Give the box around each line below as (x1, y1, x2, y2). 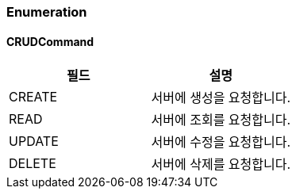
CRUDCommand (6, 34, 94, 48)
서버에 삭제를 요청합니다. (151, 156, 291, 173)
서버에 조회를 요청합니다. (151, 112, 291, 128)
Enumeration (6, 4, 87, 20)
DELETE (9, 155, 56, 172)
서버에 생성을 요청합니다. (151, 90, 291, 106)
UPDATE (9, 133, 59, 150)
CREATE (9, 89, 58, 105)
